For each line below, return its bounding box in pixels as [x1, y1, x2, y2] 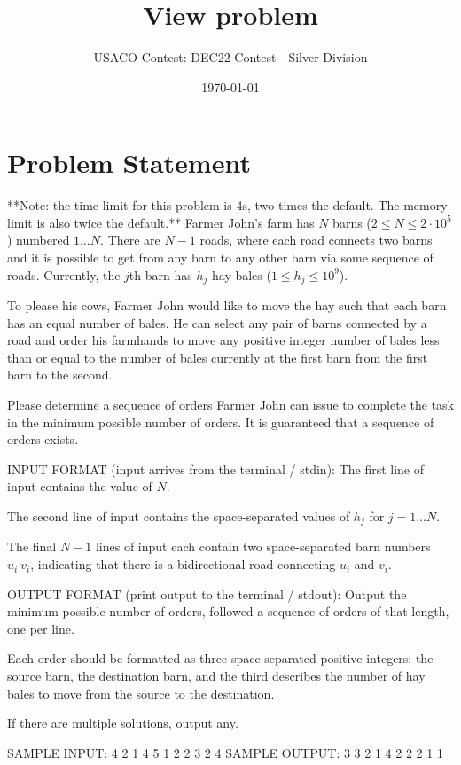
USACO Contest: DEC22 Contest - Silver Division [93, 48, 368, 66]
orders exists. [7, 430, 79, 449]
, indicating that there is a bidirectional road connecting [30, 555, 336, 574]
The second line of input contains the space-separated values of [7, 507, 350, 526]
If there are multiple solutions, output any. [7, 714, 238, 732]
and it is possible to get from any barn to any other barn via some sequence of [7, 248, 434, 267]
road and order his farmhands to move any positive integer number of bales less [7, 331, 440, 349]
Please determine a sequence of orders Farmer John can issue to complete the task [7, 395, 454, 414]
